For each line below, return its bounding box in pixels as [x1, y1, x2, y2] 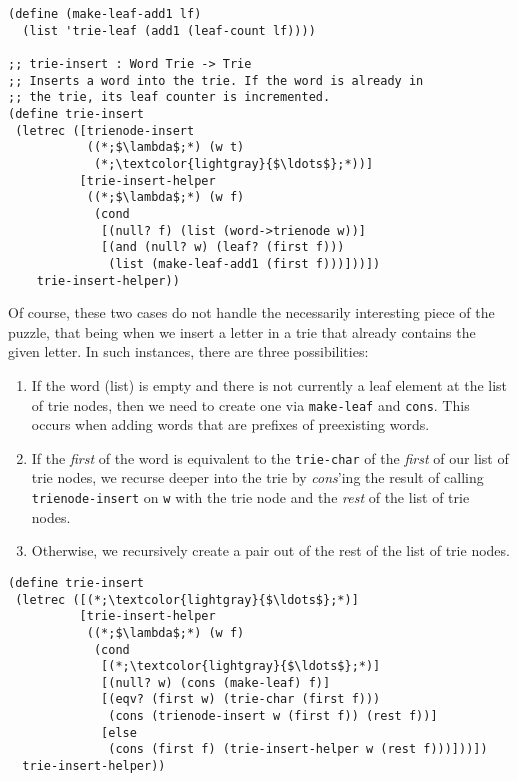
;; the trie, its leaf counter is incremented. [8, 90, 331, 105]
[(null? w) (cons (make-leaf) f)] [101, 675, 331, 690]
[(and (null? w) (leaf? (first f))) [101, 240, 345, 255]
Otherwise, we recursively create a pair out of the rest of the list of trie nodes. [31, 540, 510, 561]
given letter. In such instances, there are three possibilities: [8, 341, 369, 362]
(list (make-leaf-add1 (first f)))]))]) [108, 256, 381, 271]
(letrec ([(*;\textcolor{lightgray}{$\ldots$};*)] [15, 592, 359, 607]
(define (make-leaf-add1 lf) [8, 7, 202, 21]
